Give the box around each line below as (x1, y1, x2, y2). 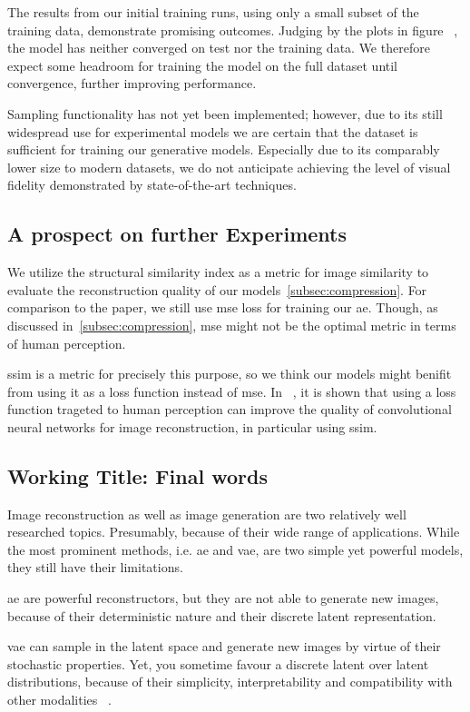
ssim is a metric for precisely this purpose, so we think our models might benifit (7, 364, 452, 383)
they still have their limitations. (7, 558, 183, 577)
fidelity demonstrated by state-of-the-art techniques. (7, 175, 297, 194)
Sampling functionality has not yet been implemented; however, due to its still (7, 104, 443, 123)
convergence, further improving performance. (7, 74, 257, 93)
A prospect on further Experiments (7, 220, 348, 248)
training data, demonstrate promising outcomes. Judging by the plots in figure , (7, 20, 458, 39)
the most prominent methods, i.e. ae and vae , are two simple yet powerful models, (7, 539, 464, 559)
